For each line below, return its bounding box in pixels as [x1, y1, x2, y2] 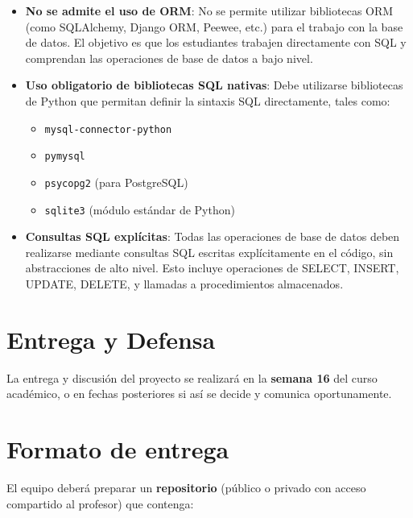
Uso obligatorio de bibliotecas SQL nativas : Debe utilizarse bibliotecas [25, 77, 403, 93]
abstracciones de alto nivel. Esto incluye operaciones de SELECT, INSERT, [25, 259, 399, 276]
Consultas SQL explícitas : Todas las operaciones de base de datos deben [25, 228, 400, 245]
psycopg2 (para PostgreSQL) [44, 173, 188, 190]
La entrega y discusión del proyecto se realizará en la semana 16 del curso [6, 369, 378, 386]
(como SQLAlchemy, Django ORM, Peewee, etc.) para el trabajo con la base [25, 18, 403, 35]
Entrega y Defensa [6, 322, 216, 355]
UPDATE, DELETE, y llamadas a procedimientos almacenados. [25, 275, 344, 292]
